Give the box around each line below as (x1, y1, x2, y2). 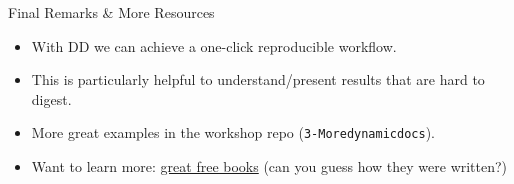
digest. (31, 88, 72, 109)
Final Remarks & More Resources (8, 2, 215, 22)
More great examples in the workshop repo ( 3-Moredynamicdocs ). (31, 122, 435, 143)
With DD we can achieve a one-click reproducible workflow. (31, 35, 397, 56)
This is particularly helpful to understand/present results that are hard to (31, 69, 485, 90)
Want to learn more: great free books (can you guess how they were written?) (31, 156, 508, 177)
